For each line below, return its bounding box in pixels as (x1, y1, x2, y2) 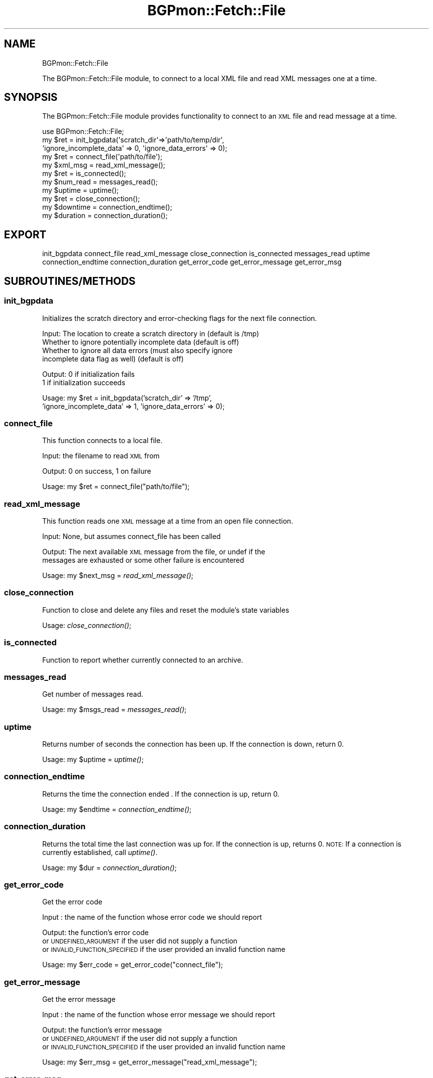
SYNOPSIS (4, 91, 58, 104)
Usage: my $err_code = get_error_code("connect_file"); (42, 960, 223, 969)
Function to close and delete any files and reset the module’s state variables (42, 605, 289, 614)
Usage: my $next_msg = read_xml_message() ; (42, 571, 194, 580)
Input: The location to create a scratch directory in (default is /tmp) (42, 329, 260, 338)
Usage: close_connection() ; (42, 621, 131, 629)
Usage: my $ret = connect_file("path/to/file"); (42, 482, 190, 491)
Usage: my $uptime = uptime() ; (42, 755, 144, 764)
